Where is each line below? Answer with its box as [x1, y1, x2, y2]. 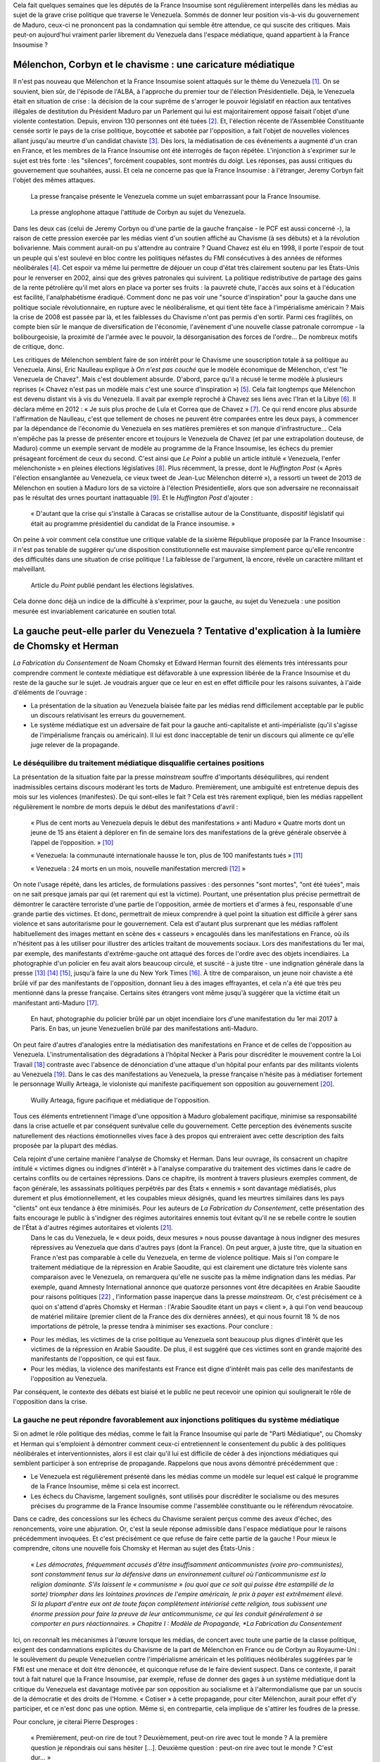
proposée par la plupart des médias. [13, 1142, 119, 1150]
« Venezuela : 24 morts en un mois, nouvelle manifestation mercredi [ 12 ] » [30, 864, 246, 873]
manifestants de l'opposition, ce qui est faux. [30, 1355, 161, 1363]
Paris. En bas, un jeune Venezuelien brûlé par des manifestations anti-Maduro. [30, 1024, 258, 1033]
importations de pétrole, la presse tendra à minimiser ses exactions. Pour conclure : [30, 1322, 273, 1331]
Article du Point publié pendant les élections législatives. [30, 581, 195, 589]
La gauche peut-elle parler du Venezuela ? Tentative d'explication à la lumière [13, 625, 362, 637]
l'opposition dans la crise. [13, 1398, 88, 1406]
